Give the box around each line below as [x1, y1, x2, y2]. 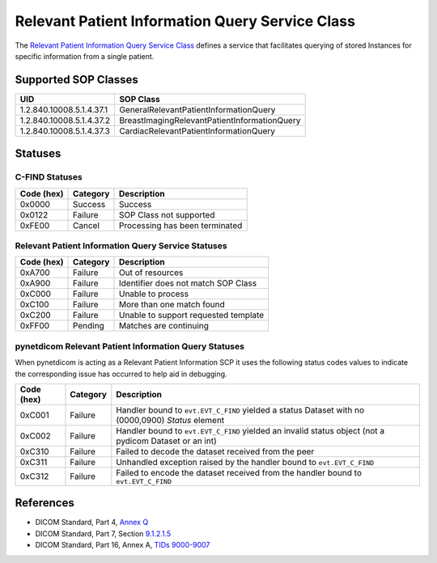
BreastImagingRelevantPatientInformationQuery [118, 114, 301, 125]
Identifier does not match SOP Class [118, 277, 257, 289]
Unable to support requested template [118, 310, 265, 321]
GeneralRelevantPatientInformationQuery [118, 104, 276, 115]
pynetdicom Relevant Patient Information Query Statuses [15, 341, 244, 352]
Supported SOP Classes [15, 73, 139, 87]
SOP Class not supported [118, 209, 215, 220]
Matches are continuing [118, 320, 210, 332]
